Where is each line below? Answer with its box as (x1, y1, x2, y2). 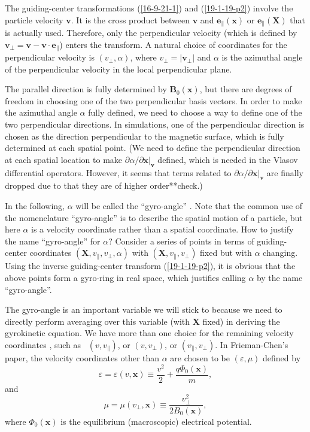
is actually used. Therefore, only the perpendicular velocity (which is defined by (5, 26, 297, 39)
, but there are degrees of (199, 83, 292, 95)
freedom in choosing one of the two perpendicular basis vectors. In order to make (5, 94, 302, 107)
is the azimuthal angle (221, 51, 303, 64)
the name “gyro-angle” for (5, 234, 101, 247)
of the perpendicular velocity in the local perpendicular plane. (5, 62, 232, 75)
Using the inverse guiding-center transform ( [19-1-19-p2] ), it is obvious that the (5, 259, 296, 272)
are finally (266, 166, 303, 179)
